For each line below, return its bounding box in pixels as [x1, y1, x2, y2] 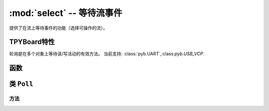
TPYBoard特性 [9, 38, 55, 46]
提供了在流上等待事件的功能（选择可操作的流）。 [9, 25, 108, 31]
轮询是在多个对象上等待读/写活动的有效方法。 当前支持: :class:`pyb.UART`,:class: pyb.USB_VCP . [9, 51, 204, 57]
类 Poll [9, 80, 33, 88]
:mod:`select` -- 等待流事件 [9, 7, 123, 18]
